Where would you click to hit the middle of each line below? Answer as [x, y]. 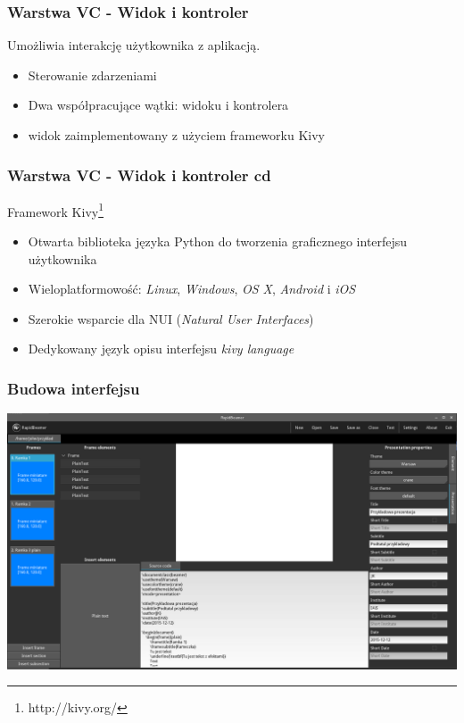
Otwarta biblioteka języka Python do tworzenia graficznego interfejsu [218, 241]
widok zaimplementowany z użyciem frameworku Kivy [176, 135]
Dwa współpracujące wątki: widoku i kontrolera [158, 105]
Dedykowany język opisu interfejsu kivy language [161, 349]
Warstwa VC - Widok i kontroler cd [139, 175]
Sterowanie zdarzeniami [92, 75]
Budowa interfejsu [74, 388]
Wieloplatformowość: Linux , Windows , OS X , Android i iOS [192, 289]
